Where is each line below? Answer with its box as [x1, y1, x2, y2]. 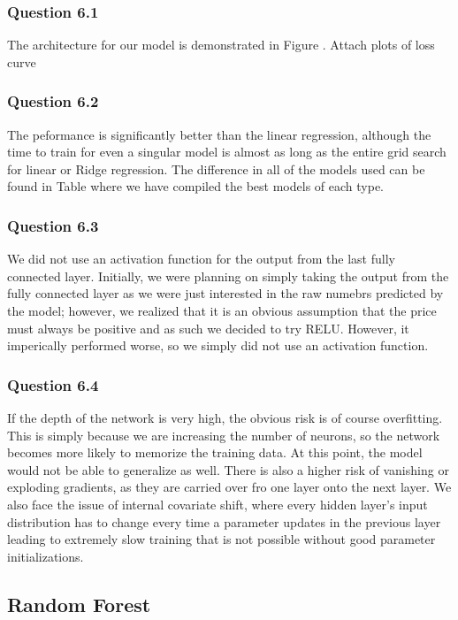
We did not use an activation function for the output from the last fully [7, 249, 395, 268]
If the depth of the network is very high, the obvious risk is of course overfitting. [7, 409, 443, 426]
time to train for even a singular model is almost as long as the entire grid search [7, 142, 447, 161]
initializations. [7, 547, 84, 565]
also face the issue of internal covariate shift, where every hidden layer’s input [7, 494, 428, 513]
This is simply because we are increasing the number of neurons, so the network [7, 425, 440, 444]
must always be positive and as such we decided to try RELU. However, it [7, 318, 409, 337]
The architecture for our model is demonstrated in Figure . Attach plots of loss [7, 35, 435, 54]
